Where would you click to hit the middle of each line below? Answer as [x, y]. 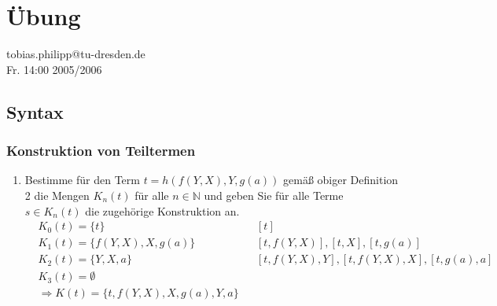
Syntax [35, 111]
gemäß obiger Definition [341, 180]
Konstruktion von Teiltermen [101, 151]
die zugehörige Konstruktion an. [162, 210]
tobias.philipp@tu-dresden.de [76, 54]
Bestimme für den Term [82, 180]
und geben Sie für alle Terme [274, 195]
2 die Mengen [57, 195]
